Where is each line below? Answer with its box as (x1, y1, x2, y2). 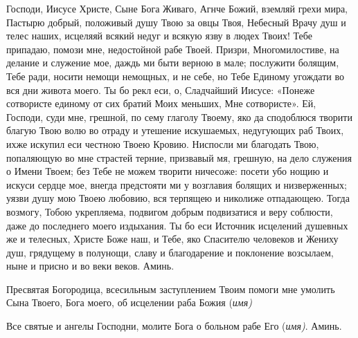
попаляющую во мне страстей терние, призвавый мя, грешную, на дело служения (6, 150, 352, 165)
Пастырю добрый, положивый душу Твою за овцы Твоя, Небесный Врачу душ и (6, 15, 346, 29)
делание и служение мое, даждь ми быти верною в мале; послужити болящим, (6, 55, 339, 70)
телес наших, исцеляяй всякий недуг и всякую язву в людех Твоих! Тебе (6, 28, 312, 43)
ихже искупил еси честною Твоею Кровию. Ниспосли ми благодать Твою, (6, 136, 319, 151)
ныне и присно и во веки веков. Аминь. (6, 259, 174, 273)
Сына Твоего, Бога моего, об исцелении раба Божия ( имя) (6, 295, 252, 310)
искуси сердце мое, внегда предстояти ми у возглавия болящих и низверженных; (6, 177, 347, 191)
